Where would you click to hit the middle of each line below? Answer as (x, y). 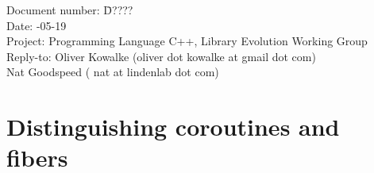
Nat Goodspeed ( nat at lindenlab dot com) (113, 72)
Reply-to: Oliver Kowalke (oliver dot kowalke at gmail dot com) (161, 56)
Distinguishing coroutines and (173, 127)
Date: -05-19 (37, 25)
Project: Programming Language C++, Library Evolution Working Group (187, 41)
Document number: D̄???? (70, 10)
